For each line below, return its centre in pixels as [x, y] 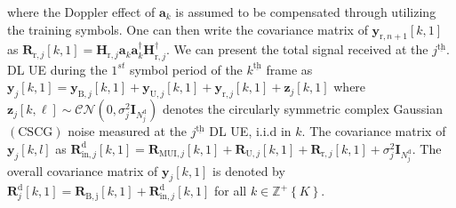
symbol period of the [186, 69]
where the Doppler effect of [81, 12]
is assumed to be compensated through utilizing [306, 12]
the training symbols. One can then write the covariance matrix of [188, 29]
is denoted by [249, 170]
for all [231, 191]
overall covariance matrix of [83, 170]
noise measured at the [128, 131]
